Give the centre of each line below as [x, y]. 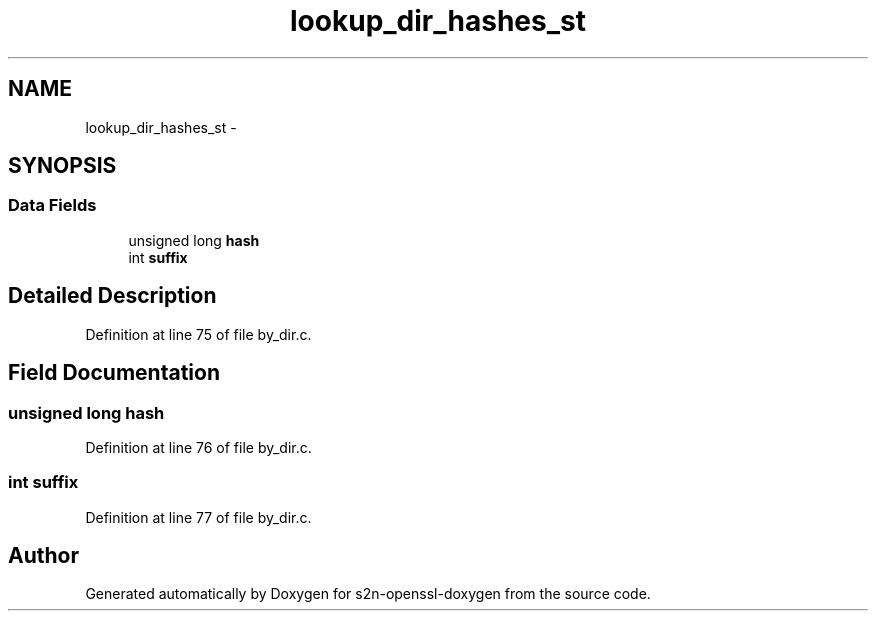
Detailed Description [112, 296]
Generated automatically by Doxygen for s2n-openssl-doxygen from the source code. [368, 594]
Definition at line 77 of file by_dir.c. [198, 517]
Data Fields [52, 205]
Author [43, 556]
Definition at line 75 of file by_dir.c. [198, 334]
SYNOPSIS [62, 166]
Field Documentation [114, 373]
